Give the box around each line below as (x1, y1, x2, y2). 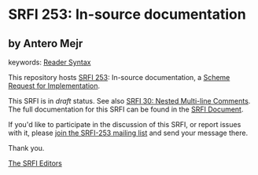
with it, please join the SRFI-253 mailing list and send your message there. (8, 128, 249, 137)
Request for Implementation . (8, 81, 101, 90)
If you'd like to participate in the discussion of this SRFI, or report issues (8, 120, 241, 129)
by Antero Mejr (8, 37, 83, 50)
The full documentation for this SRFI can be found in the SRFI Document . (8, 104, 244, 114)
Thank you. (8, 144, 45, 152)
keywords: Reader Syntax (8, 57, 91, 67)
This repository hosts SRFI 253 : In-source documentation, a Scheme (8, 73, 230, 82)
